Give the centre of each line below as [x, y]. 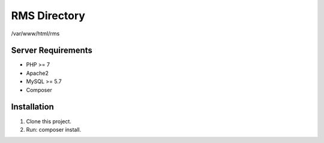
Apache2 [37, 73]
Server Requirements [52, 51]
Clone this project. [49, 121]
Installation [32, 107]
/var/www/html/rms [35, 34]
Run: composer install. [54, 129]
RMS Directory [48, 16]
